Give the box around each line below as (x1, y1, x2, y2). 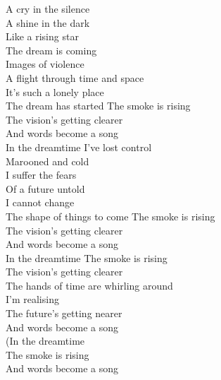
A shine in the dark (6, 15, 90, 30)
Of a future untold (6, 181, 85, 196)
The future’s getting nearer (6, 306, 122, 321)
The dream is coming (6, 42, 97, 57)
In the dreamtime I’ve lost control (6, 139, 152, 154)
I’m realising (6, 292, 59, 307)
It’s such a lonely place (6, 84, 104, 99)
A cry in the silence (6, 1, 90, 16)
